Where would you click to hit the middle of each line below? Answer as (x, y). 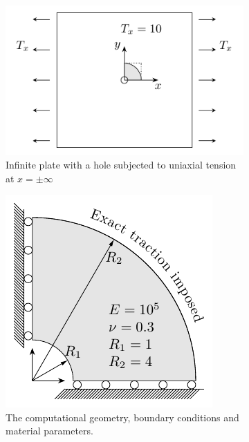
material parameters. (49, 431)
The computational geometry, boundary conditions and (122, 417)
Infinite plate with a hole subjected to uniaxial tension (121, 164)
